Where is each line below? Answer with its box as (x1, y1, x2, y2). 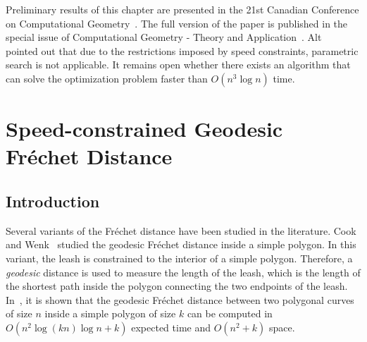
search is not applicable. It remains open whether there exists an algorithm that (6, 57, 351, 72)
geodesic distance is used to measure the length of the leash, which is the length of (6, 264, 361, 279)
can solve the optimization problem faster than (6, 71, 208, 85)
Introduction (6, 190, 100, 212)
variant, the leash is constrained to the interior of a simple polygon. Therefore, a (6, 250, 353, 265)
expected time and (131, 319, 211, 334)
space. (268, 319, 295, 334)
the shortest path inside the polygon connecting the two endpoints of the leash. (6, 279, 348, 293)
